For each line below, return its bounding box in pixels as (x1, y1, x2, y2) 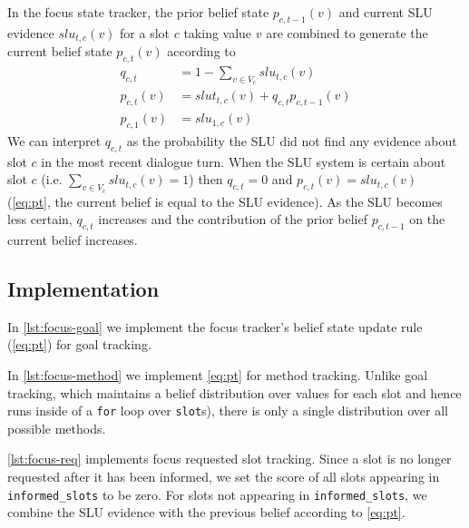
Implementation (7, 274, 160, 302)
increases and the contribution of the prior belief (98, 210, 367, 229)
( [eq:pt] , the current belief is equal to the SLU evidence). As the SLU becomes (7, 191, 443, 210)
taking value (183, 23, 252, 42)
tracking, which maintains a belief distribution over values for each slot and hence (7, 383, 462, 402)
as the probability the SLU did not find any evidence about (126, 131, 457, 150)
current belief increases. (7, 230, 138, 249)
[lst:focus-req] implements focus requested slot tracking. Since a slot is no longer (7, 449, 452, 468)
